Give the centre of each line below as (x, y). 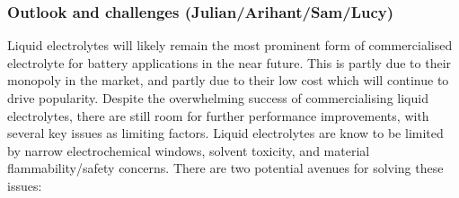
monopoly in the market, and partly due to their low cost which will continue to (228, 80)
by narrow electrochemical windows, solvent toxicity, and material (189, 150)
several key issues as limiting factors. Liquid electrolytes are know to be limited (225, 133)
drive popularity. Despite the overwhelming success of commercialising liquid (218, 98)
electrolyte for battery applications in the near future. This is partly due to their (229, 62)
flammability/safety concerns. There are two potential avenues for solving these (225, 168)
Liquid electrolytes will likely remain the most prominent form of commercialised (230, 45)
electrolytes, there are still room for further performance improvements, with (218, 115)
